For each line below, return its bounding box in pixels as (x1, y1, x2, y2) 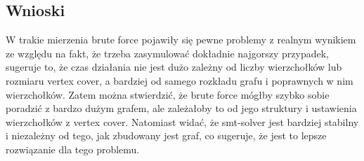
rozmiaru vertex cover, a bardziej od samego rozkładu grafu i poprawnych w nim (6, 73, 353, 87)
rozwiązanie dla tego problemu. (6, 141, 140, 156)
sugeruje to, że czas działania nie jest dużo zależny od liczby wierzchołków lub (6, 59, 342, 74)
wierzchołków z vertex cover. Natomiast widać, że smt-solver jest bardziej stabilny (6, 114, 359, 129)
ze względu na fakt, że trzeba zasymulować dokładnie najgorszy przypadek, (6, 45, 329, 60)
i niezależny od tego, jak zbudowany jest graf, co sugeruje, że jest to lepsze (6, 128, 327, 143)
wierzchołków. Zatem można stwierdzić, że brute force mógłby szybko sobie (6, 87, 330, 101)
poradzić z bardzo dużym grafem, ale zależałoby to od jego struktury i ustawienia (6, 101, 357, 115)
